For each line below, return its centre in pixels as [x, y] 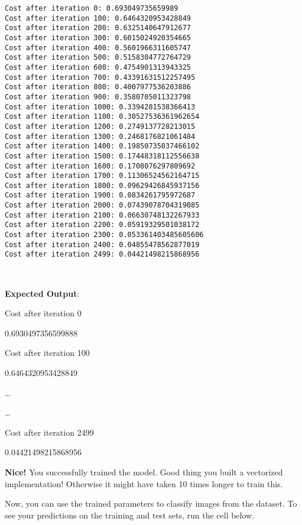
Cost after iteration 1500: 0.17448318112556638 [102, 156]
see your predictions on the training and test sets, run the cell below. [130, 515]
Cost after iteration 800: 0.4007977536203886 [98, 87]
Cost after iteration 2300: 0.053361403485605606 [104, 235]
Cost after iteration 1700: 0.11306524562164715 [102, 176]
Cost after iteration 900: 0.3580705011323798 [98, 97]
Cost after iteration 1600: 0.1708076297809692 [100, 166]
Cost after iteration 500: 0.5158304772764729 [98, 58]
